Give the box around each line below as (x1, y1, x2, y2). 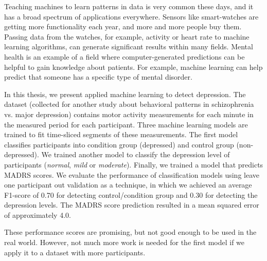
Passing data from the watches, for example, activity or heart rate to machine (4, 31, 250, 42)
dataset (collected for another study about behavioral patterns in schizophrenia (4, 99, 254, 109)
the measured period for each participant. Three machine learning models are (4, 119, 248, 129)
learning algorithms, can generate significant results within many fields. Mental (4, 41, 253, 52)
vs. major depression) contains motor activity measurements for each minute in (4, 108, 254, 119)
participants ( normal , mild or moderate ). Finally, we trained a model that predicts (4, 159, 263, 170)
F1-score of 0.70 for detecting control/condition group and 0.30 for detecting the (4, 189, 258, 200)
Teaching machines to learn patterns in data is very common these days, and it (4, 1, 254, 11)
